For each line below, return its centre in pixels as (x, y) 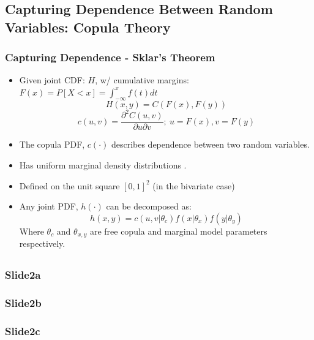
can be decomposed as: (149, 206)
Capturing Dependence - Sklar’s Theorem (110, 57)
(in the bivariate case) (194, 185)
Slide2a (23, 275)
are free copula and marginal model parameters (178, 231)
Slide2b (23, 303)
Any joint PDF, (49, 206)
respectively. (42, 244)
